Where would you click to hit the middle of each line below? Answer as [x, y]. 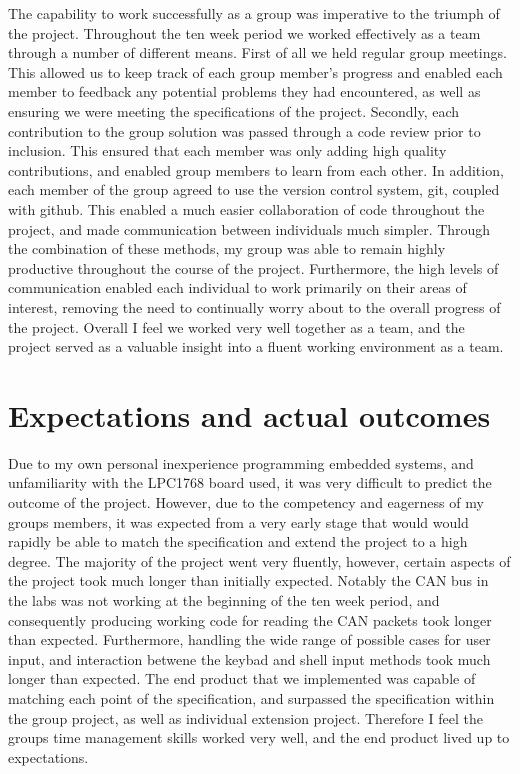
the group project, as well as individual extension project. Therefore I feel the [245, 717]
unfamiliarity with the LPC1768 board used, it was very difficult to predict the [250, 482]
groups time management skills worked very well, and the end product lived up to [259, 737]
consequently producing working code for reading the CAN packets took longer [250, 619]
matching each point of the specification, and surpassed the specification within [251, 697]
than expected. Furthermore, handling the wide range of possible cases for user [249, 639]
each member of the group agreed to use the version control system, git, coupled [254, 189]
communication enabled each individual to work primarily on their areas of [237, 287]
